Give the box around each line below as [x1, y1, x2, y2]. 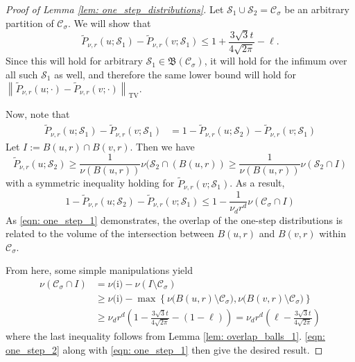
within [319, 226, 347, 241]
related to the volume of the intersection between [6, 226, 214, 241]
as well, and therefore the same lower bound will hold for [54, 67, 296, 82]
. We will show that [67, 15, 151, 30]
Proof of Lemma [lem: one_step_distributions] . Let [6, 2, 224, 16]
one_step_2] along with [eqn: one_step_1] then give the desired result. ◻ [6, 342, 323, 356]
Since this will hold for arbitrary [6, 53, 143, 68]
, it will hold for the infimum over [204, 53, 347, 68]
